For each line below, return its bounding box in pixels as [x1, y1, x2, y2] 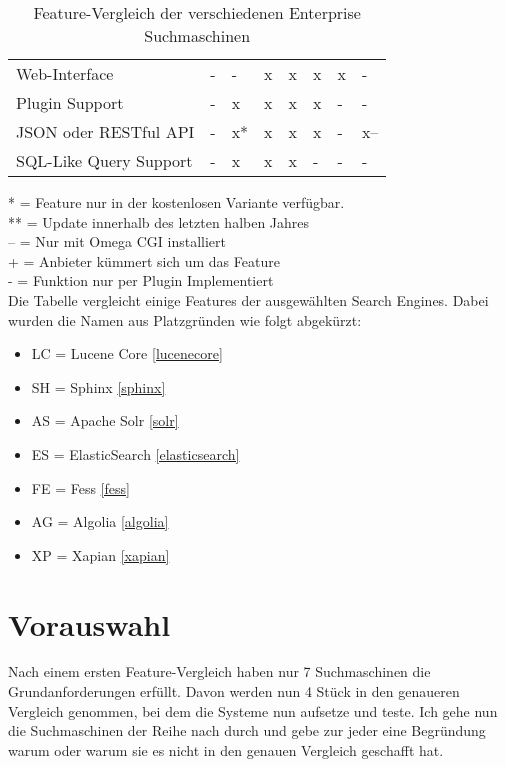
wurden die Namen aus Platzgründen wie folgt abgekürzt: [8, 309, 362, 330]
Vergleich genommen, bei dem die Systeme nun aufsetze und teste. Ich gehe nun [8, 700, 498, 721]
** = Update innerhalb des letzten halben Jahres [8, 211, 310, 232]
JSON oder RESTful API [16, 120, 195, 143]
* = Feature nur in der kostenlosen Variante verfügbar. [8, 192, 345, 212]
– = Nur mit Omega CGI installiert [8, 231, 227, 252]
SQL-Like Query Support [16, 149, 193, 172]
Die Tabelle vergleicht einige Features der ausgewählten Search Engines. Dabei [8, 289, 489, 310]
